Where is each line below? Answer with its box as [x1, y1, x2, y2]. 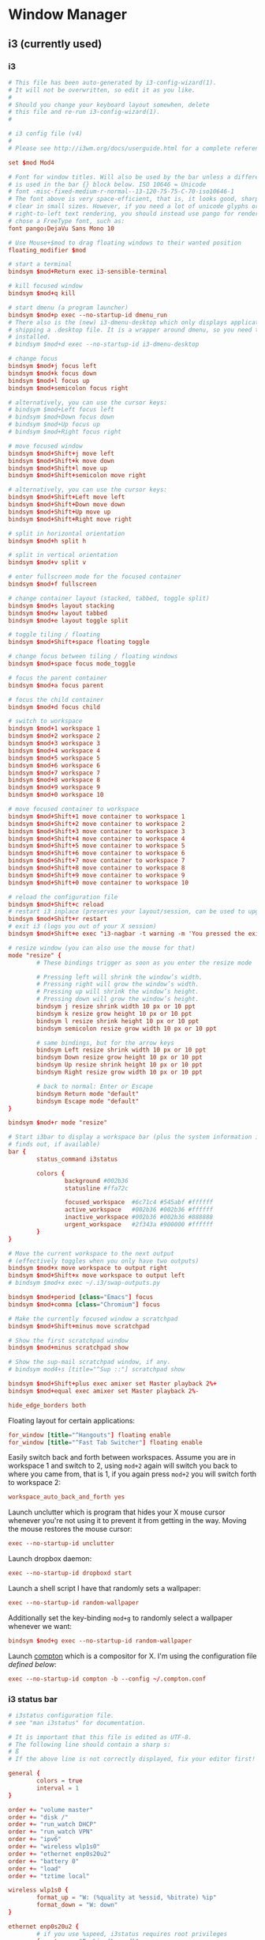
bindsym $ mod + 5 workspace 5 [8, 754, 101, 762]
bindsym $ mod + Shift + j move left [8, 449, 114, 457]
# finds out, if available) [8, 1141, 101, 1149]
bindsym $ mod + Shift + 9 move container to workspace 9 [8, 871, 185, 879]
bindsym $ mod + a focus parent [8, 681, 104, 689]
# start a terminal [8, 260, 73, 268]
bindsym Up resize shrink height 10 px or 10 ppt [36, 1061, 203, 1069]
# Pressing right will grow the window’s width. [36, 980, 200, 988]
